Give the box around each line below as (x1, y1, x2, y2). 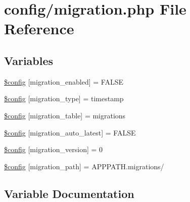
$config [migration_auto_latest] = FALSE (4, 127, 136, 138)
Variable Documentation (4, 185, 134, 201)
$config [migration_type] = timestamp (4, 93, 124, 104)
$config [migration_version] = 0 (4, 144, 103, 155)
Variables (4, 52, 54, 68)
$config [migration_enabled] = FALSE (4, 76, 123, 87)
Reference (4, 18, 74, 39)
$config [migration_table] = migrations (4, 110, 126, 120)
